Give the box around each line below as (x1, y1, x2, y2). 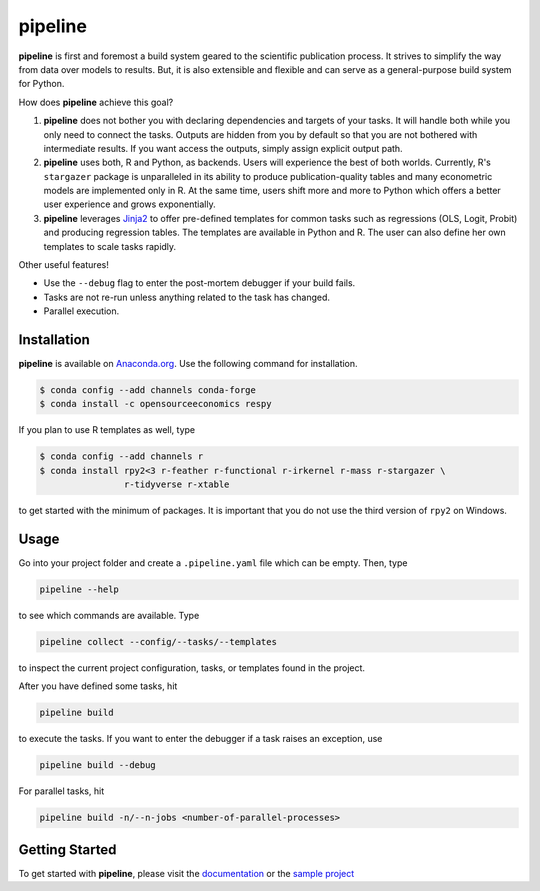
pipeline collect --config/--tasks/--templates (39, 636, 277, 648)
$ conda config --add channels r (39, 451, 204, 462)
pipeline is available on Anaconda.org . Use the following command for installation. (18, 358, 359, 370)
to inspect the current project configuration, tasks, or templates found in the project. (18, 662, 365, 674)
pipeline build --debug (39, 760, 157, 771)
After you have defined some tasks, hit (18, 680, 178, 692)
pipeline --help (39, 584, 120, 595)
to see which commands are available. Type (18, 610, 200, 622)
